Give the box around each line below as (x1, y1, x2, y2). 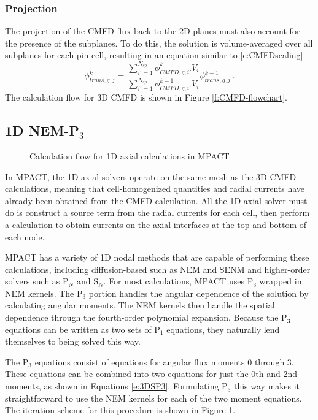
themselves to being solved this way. (5, 335, 141, 348)
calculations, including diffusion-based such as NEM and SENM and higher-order (5, 262, 311, 275)
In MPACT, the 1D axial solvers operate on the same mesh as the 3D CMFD (5, 170, 297, 183)
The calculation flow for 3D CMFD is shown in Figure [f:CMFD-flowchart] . (5, 91, 287, 104)
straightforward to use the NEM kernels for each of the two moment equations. (5, 391, 302, 404)
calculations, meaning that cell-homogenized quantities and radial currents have (5, 182, 305, 195)
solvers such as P (5, 275, 69, 288)
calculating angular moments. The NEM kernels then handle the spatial (5, 299, 275, 311)
